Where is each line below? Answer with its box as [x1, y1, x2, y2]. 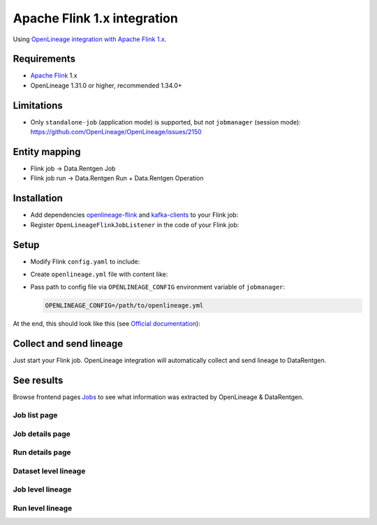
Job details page [13, 429, 71, 438]
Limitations [13, 99, 63, 111]
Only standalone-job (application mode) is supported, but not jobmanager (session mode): [30, 117, 302, 126]
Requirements [13, 53, 76, 65]
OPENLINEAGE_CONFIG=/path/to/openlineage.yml [45, 301, 204, 310]
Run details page [13, 447, 71, 457]
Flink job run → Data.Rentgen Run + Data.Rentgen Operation [30, 174, 204, 182]
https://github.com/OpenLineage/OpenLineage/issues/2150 [30, 128, 202, 136]
